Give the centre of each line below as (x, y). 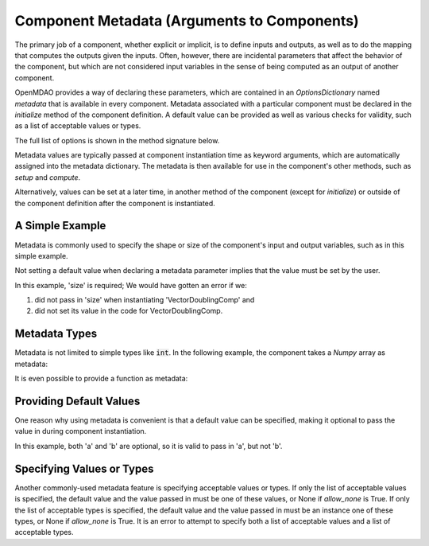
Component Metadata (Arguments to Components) (187, 21)
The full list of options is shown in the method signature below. (117, 140)
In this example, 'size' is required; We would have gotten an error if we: (131, 285)
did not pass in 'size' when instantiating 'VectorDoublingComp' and (145, 300)
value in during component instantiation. (81, 431)
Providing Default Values (77, 401)
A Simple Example (60, 226)
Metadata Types (56, 334)
